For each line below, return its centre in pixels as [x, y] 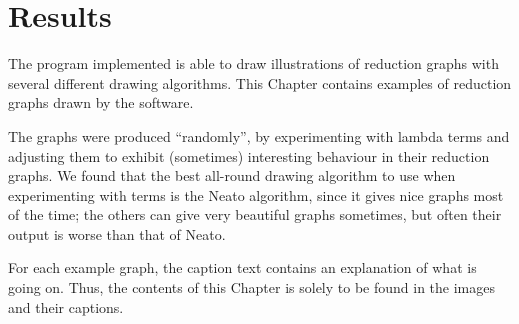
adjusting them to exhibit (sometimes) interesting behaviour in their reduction [249, 155]
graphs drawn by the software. [101, 102]
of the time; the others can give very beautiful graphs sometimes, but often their [255, 214]
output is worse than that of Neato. [117, 233]
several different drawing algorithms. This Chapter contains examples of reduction [260, 82]
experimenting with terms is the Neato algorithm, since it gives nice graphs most [256, 194]
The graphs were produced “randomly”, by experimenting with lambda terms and [259, 135]
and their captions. [66, 306]
